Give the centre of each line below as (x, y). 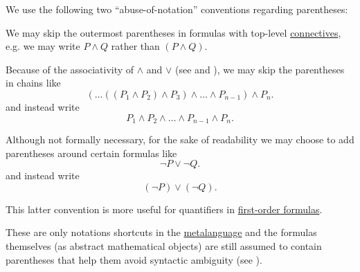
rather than (135, 46)
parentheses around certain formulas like (91, 153)
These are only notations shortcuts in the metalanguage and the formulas (161, 232)
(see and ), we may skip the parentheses (260, 69)
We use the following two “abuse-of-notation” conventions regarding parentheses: (177, 9)
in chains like (33, 83)
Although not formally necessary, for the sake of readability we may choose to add (180, 139)
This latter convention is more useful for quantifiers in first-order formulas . (164, 209)
